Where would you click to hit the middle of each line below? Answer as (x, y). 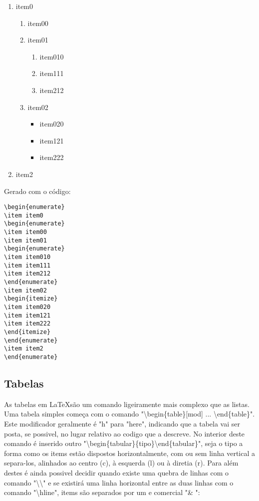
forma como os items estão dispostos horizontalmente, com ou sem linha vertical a (130, 453)
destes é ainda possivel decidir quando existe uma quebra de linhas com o (117, 472)
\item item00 (25, 232)
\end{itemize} (27, 332)
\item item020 (27, 307)
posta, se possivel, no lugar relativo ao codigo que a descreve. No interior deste (125, 433)
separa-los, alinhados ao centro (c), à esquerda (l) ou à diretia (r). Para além (121, 463)
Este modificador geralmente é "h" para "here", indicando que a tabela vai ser (122, 423)
